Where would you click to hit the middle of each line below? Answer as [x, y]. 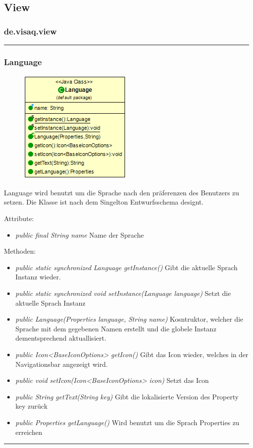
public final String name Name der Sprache [80, 234]
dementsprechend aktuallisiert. [61, 338]
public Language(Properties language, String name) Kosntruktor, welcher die [129, 319]
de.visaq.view [30, 31]
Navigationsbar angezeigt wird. [62, 364]
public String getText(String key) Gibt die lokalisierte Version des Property [127, 396]
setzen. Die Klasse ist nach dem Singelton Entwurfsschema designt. [104, 202]
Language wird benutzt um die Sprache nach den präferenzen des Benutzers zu [122, 192]
